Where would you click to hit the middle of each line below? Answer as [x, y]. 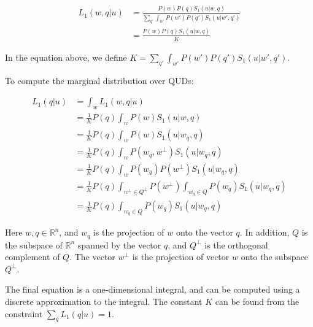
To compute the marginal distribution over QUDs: [99, 80]
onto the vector [204, 232]
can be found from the [257, 302]
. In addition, [265, 232]
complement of [33, 257]
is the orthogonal [236, 244]
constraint [24, 313]
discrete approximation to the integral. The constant [104, 302]
